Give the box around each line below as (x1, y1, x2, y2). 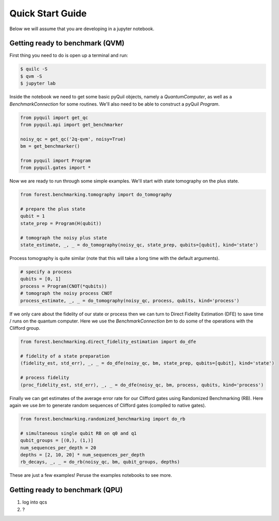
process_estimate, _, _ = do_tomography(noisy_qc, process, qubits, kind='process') (20, 297, 240, 304)
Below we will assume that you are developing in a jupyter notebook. (9, 26, 155, 32)
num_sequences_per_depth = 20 (20, 445, 96, 451)
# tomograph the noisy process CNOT (20, 290, 113, 296)
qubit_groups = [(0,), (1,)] (20, 437, 94, 444)
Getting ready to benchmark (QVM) (9, 39, 125, 48)
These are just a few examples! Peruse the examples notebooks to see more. (9, 472, 172, 478)
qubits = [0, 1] (20, 276, 62, 282)
